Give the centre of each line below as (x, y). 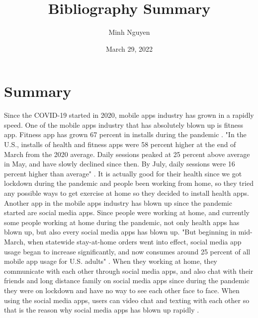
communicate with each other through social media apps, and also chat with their (129, 271)
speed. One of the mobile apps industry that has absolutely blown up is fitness (124, 124)
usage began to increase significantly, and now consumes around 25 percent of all (127, 251)
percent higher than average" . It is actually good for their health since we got (123, 173)
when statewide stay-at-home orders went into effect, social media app (134, 241)
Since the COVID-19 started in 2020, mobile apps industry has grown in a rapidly (129, 115)
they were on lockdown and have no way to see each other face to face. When (122, 290)
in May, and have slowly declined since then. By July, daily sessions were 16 (120, 164)
